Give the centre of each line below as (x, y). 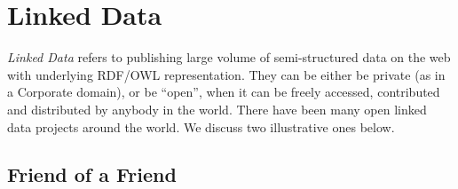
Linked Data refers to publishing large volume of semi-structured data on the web (229, 57)
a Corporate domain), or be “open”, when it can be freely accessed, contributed (224, 92)
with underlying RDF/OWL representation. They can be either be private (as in (226, 74)
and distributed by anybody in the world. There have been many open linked (217, 109)
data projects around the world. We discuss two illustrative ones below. (201, 126)
